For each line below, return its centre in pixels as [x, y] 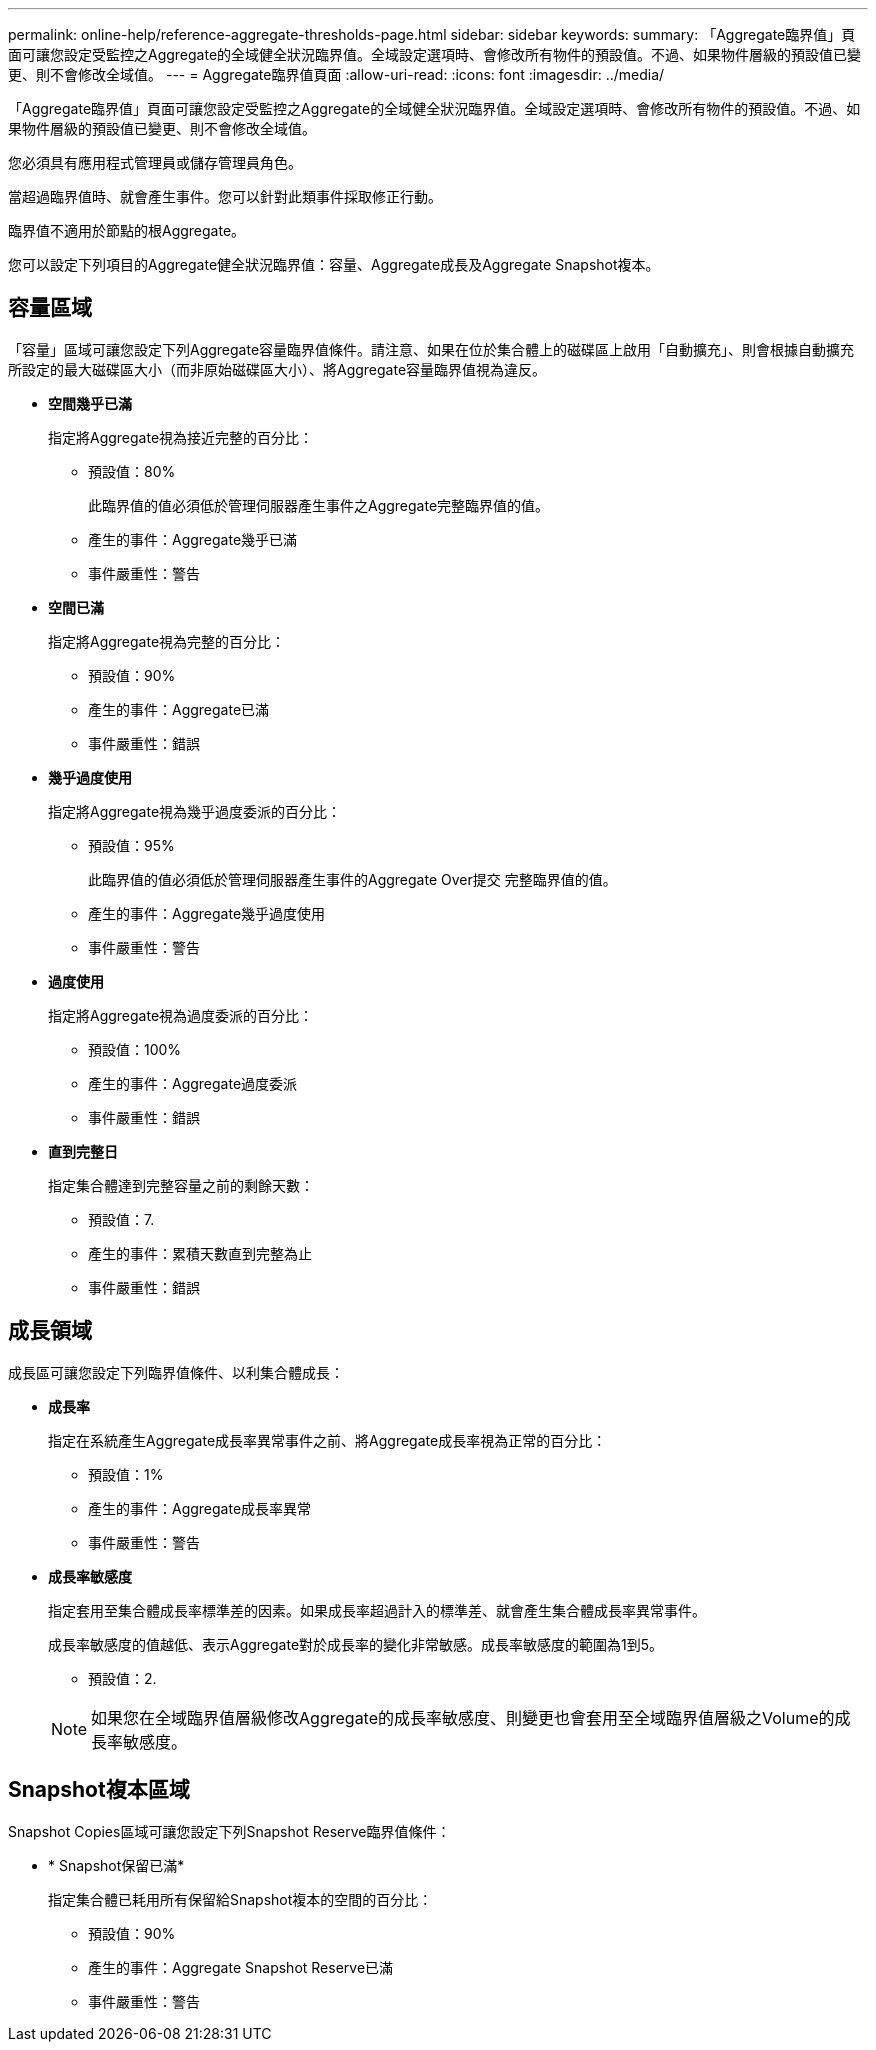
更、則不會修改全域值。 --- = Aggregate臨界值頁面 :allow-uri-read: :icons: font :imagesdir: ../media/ [336, 74]
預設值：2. [122, 1678]
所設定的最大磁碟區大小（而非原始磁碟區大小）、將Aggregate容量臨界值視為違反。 [277, 369]
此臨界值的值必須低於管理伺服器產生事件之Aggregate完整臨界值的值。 [319, 505]
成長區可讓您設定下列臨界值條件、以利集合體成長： [176, 1372]
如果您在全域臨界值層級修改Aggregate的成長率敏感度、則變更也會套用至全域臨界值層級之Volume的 [463, 1717]
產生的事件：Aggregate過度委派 [193, 1083]
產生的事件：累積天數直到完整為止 [200, 1253]
